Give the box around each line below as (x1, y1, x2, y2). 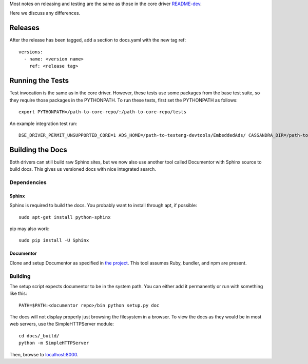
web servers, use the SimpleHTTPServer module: (9, 321, 114, 327)
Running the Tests (9, 76, 69, 85)
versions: (18, 49, 43, 55)
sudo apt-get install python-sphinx (18, 214, 111, 220)
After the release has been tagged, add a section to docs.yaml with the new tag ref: (9, 37, 186, 43)
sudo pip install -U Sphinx (18, 237, 89, 244)
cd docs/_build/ (18, 333, 60, 338)
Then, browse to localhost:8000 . (9, 351, 79, 357)
